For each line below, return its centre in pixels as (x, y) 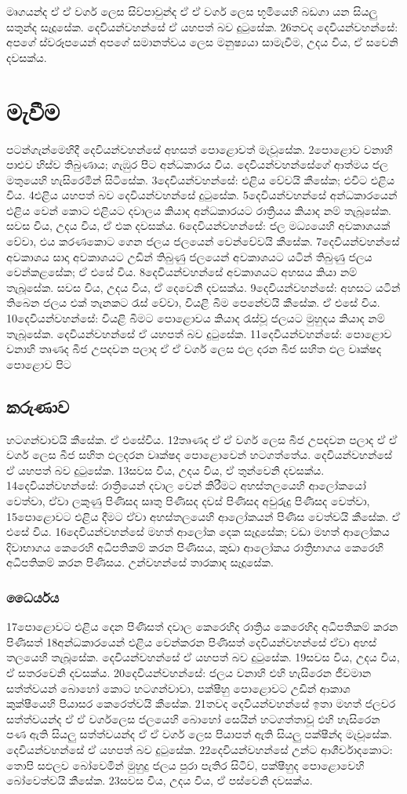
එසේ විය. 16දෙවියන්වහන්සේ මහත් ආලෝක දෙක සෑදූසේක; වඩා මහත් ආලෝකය (198, 532)
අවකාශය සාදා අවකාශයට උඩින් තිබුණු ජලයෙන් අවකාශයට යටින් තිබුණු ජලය (189, 256)
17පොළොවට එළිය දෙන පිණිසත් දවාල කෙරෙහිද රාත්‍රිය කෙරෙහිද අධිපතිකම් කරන (202, 626)
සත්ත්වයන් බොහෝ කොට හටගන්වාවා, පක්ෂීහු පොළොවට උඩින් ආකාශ (178, 688)
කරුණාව (38, 406)
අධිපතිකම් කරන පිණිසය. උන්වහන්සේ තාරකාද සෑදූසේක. (140, 562)
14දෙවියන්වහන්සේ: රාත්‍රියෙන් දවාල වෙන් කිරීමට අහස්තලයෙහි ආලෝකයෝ (186, 485)
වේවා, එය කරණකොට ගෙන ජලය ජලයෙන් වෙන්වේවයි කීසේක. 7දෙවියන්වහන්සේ (203, 241)
